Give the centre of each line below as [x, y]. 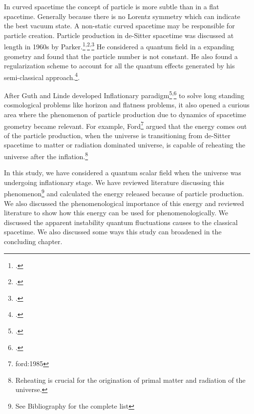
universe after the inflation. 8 [46, 155]
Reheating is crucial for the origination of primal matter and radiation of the [130, 380]
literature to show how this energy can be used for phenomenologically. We [116, 213]
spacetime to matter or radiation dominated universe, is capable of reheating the [125, 145]
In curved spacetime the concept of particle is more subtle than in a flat [112, 6]
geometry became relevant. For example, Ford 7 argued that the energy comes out [126, 125]
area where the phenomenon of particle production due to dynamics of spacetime [125, 114]
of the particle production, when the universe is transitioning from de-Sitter [117, 135]
